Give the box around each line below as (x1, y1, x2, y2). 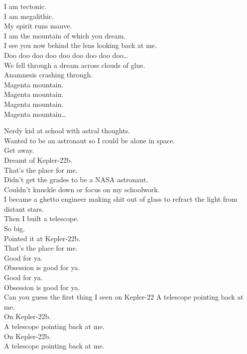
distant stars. (4, 203, 44, 214)
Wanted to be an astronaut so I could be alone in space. (4, 135, 175, 145)
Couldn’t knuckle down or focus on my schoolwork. (4, 184, 160, 194)
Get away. (4, 145, 34, 155)
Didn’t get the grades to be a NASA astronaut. (4, 174, 148, 185)
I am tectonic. (4, 1, 47, 11)
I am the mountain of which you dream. (4, 30, 126, 40)
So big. (4, 223, 25, 234)
